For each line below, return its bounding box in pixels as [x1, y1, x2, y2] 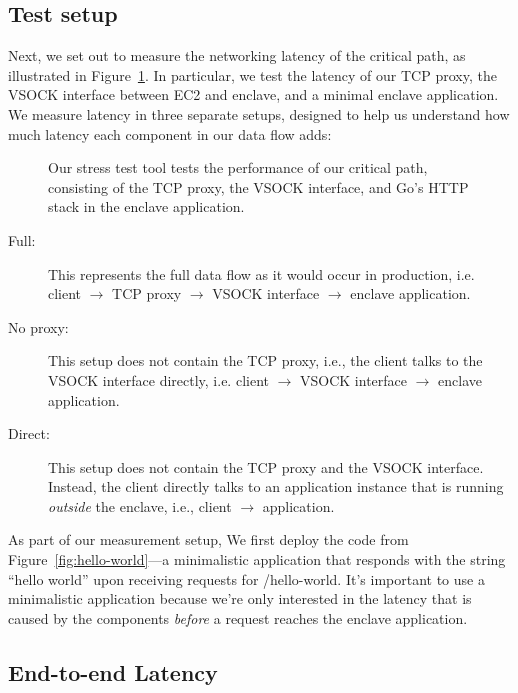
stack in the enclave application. [48, 196, 245, 217]
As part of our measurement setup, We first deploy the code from [8, 529, 409, 550]
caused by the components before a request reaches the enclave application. [8, 607, 468, 628]
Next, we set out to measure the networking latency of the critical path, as [8, 45, 466, 66]
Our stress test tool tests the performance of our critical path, [48, 157, 428, 178]
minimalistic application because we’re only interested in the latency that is [8, 588, 472, 609]
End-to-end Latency [8, 656, 218, 687]
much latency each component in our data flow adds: [8, 123, 332, 144]
